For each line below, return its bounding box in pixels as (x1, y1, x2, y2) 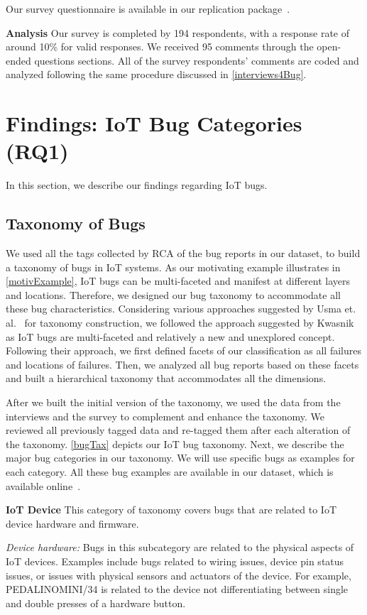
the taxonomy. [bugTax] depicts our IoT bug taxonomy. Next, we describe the (6, 436, 344, 451)
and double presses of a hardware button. (6, 595, 186, 610)
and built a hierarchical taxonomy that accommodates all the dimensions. (6, 371, 327, 386)
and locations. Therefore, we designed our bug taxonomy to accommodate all (6, 287, 341, 302)
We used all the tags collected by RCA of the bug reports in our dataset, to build (6, 246, 361, 261)
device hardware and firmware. (6, 516, 139, 530)
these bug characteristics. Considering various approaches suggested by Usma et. (6, 301, 356, 316)
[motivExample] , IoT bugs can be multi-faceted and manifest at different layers (6, 273, 351, 288)
